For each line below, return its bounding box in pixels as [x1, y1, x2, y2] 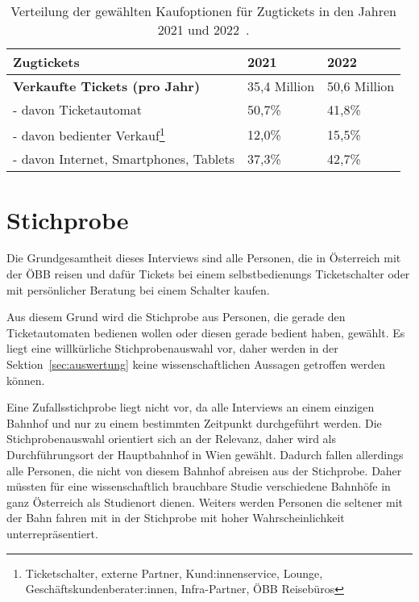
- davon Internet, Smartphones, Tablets [13, 149, 234, 169]
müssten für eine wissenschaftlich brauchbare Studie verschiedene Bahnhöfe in [6, 478, 391, 495]
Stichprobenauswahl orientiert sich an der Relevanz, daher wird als [6, 430, 337, 447]
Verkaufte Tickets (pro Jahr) [13, 77, 201, 95]
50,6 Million [327, 77, 395, 95]
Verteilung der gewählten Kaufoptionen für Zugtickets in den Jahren [10, 2, 396, 20]
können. [6, 371, 45, 388]
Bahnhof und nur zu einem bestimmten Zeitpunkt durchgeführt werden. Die [6, 414, 382, 431]
